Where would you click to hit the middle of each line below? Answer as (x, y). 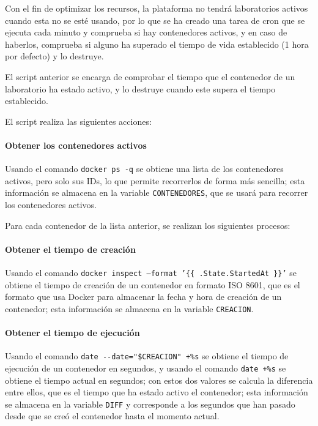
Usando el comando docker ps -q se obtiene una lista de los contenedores (144, 169)
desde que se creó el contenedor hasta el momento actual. (112, 416)
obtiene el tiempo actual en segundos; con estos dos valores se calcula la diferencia (159, 380)
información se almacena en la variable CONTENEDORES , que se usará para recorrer (157, 192)
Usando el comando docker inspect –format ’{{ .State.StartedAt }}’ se (151, 273)
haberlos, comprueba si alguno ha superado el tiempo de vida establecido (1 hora (157, 44)
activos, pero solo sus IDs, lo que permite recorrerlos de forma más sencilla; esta (155, 180)
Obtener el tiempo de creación (70, 249)
